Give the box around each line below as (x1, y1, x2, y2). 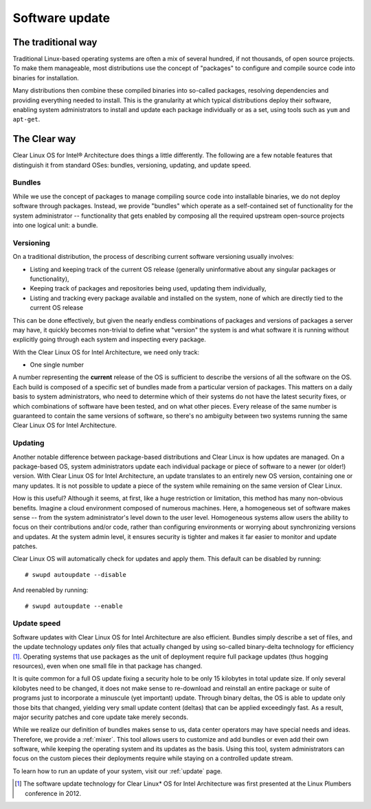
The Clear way (12, 133, 76, 145)
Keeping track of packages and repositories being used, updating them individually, (30, 284, 267, 293)
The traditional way (12, 36, 98, 48)
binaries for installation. (12, 73, 79, 82)
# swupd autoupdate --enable (25, 602, 123, 610)
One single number (30, 361, 85, 369)
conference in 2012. (25, 789, 82, 797)
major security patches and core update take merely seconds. (12, 713, 189, 721)
